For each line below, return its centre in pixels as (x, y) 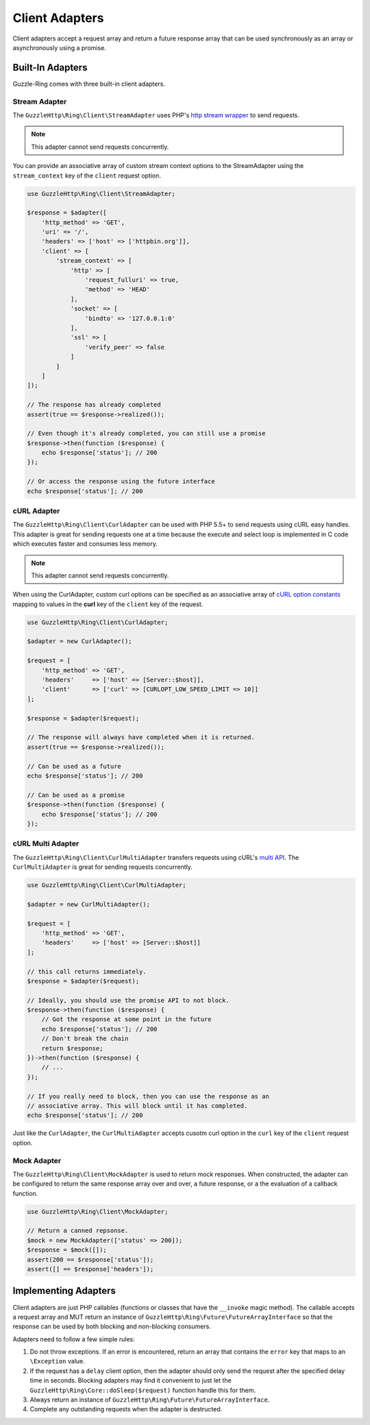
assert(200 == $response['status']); (90, 1259)
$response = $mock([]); (67, 1250)
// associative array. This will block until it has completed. (137, 1106)
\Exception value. (57, 1361)
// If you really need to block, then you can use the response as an (148, 1096)
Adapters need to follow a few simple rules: (74, 1339)
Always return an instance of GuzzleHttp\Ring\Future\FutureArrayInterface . (150, 1400)
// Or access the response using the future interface (121, 481)
